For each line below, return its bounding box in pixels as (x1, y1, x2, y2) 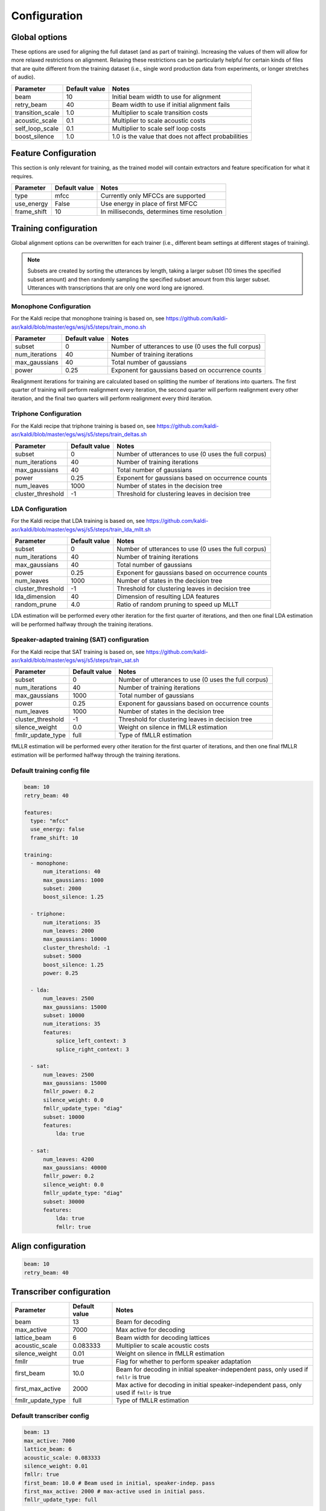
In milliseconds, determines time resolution (100, 207, 223, 216)
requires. (11, 172, 34, 180)
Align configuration (11, 1241, 86, 1251)
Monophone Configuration (11, 302, 91, 311)
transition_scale (14, 108, 60, 117)
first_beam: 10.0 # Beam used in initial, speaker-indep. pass (24, 1480, 216, 1486)
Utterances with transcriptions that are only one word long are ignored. (27, 284, 204, 291)
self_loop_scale (14, 124, 59, 132)
